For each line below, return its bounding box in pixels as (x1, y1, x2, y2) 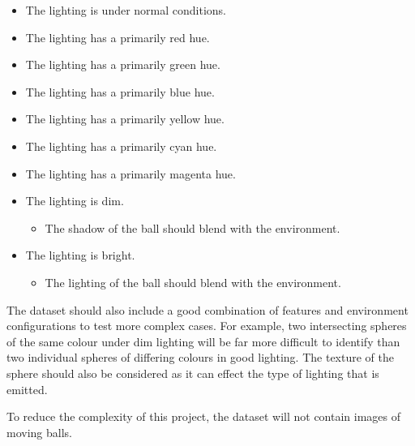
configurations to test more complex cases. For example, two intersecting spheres (6, 317, 407, 334)
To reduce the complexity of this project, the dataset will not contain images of (6, 408, 401, 425)
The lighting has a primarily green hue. (25, 56, 220, 73)
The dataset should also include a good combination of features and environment (6, 301, 409, 318)
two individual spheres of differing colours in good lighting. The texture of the (6, 349, 394, 366)
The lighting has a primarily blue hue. (25, 83, 215, 100)
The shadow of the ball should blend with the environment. (45, 219, 340, 236)
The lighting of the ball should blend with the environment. (45, 273, 341, 290)
